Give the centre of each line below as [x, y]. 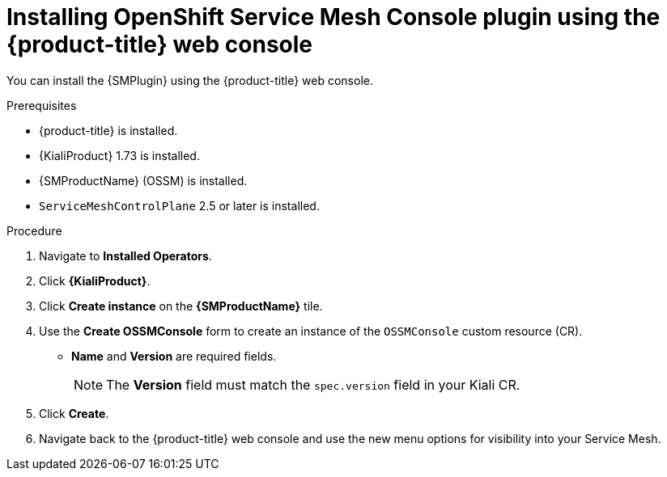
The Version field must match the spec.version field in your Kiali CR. [313, 384]
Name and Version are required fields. [174, 356]
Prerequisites [42, 105]
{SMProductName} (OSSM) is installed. [143, 180]
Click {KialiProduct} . [95, 281]
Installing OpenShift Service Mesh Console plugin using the [333, 17]
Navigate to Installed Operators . [125, 255]
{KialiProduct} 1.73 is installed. [119, 155]
